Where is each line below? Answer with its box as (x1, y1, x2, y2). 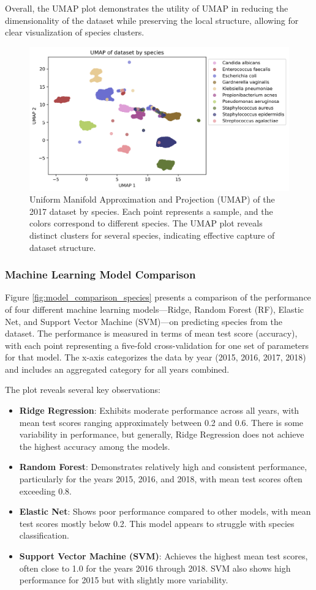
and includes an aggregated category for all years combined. (5, 362, 230, 375)
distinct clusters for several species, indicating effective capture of (29, 228, 275, 241)
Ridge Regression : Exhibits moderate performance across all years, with (19, 404, 299, 417)
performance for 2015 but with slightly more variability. (19, 573, 228, 586)
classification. (19, 529, 69, 542)
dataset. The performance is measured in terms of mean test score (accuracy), (5, 327, 298, 340)
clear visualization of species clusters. (5, 26, 145, 39)
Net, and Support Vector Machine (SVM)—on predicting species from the (5, 315, 283, 327)
